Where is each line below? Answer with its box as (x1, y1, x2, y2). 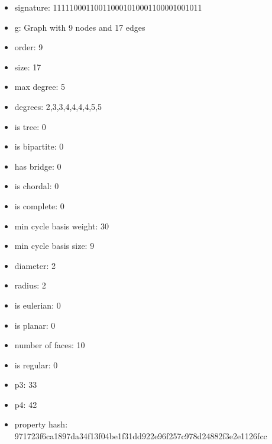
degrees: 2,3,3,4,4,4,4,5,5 (14, 100, 102, 112)
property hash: (14, 418, 68, 430)
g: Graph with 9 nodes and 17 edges (14, 21, 145, 33)
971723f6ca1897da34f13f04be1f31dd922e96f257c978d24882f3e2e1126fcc (14, 430, 267, 442)
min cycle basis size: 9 (14, 239, 95, 252)
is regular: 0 (14, 358, 58, 371)
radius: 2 (14, 279, 46, 291)
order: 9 (14, 41, 43, 53)
